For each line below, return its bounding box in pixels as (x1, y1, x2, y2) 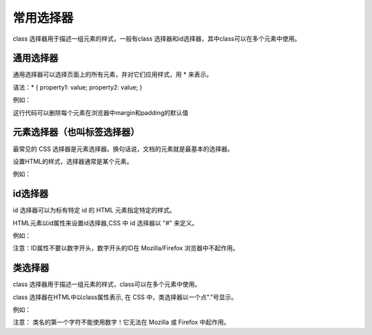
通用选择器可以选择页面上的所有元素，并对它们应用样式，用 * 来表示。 (12, 70, 213, 79)
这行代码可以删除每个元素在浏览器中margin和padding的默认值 (12, 108, 189, 116)
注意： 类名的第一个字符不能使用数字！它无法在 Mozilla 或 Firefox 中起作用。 (12, 318, 230, 327)
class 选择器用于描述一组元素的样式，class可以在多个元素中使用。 (12, 280, 201, 289)
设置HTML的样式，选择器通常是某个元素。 (12, 157, 134, 165)
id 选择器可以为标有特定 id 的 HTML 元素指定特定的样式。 (12, 206, 176, 214)
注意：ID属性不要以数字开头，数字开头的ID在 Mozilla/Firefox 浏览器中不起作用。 (12, 244, 239, 252)
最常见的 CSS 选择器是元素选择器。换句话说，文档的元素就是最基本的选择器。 (12, 145, 234, 153)
